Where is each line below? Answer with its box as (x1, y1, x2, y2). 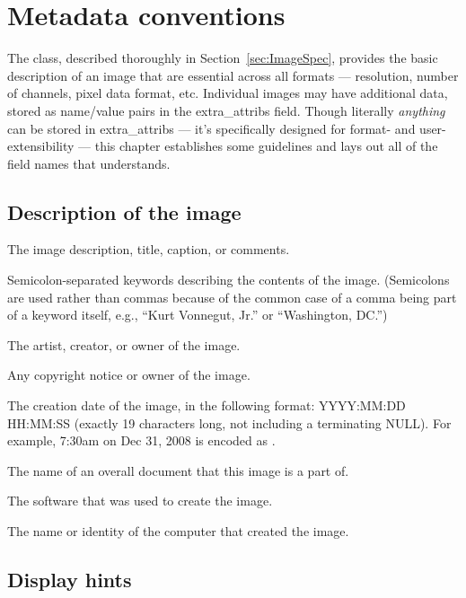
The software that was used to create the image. (7, 491, 273, 510)
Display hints (7, 566, 132, 593)
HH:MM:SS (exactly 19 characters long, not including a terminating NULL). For (7, 413, 452, 432)
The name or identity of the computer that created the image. (7, 522, 349, 541)
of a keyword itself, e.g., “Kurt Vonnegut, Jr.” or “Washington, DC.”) (7, 305, 388, 324)
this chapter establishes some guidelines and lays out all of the (94, 136, 438, 155)
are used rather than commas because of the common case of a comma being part (7, 287, 457, 306)
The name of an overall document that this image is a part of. (7, 461, 349, 479)
